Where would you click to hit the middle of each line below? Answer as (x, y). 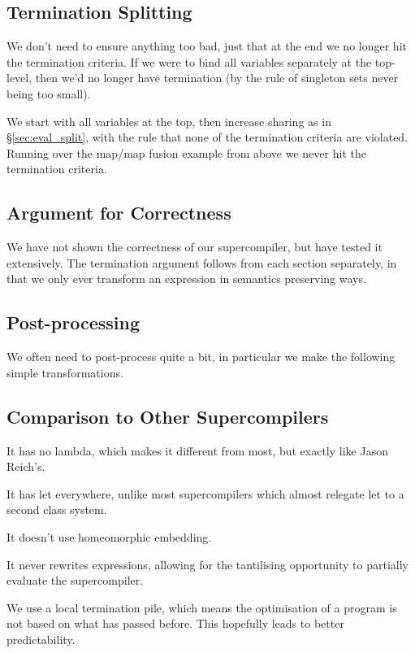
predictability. (41, 639)
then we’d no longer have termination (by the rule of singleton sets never (217, 78)
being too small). (49, 93)
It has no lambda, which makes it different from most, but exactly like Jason (197, 450)
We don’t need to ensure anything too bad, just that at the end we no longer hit (207, 46)
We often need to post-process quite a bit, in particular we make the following (201, 357)
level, (19, 78)
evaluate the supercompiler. (75, 580)
